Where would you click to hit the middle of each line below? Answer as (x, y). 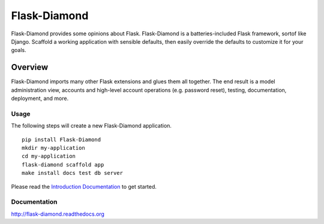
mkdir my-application (53, 148)
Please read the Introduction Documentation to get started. (84, 186)
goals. (19, 50)
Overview (30, 67)
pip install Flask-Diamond (61, 140)
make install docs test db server (72, 173)
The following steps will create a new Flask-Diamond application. (91, 126)
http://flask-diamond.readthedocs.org (58, 214)
